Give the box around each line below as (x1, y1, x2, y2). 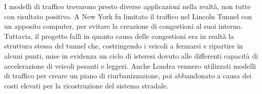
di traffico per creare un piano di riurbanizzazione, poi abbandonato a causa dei (4, 70, 252, 81)
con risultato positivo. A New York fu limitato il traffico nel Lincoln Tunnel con (4, 11, 252, 21)
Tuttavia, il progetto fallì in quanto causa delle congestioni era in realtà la (4, 30, 234, 41)
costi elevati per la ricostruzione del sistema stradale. (4, 80, 169, 90)
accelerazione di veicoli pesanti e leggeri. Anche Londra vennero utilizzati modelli (4, 60, 256, 71)
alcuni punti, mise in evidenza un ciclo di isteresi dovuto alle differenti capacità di (4, 50, 258, 61)
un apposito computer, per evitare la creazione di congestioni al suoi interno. (4, 21, 243, 31)
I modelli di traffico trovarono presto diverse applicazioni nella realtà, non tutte (4, 1, 251, 11)
